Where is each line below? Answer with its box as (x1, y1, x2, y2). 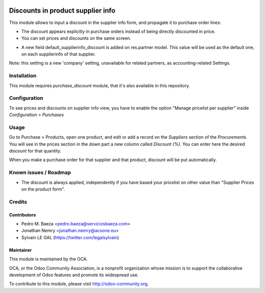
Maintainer (9, 247, 32, 253)
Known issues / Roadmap (9, 169, 71, 176)
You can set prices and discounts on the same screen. (21, 35, 132, 41)
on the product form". (21, 186, 65, 192)
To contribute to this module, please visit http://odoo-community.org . (9, 281, 149, 287)
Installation (9, 73, 37, 79)
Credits (9, 198, 27, 205)
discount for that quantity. (9, 148, 61, 154)
